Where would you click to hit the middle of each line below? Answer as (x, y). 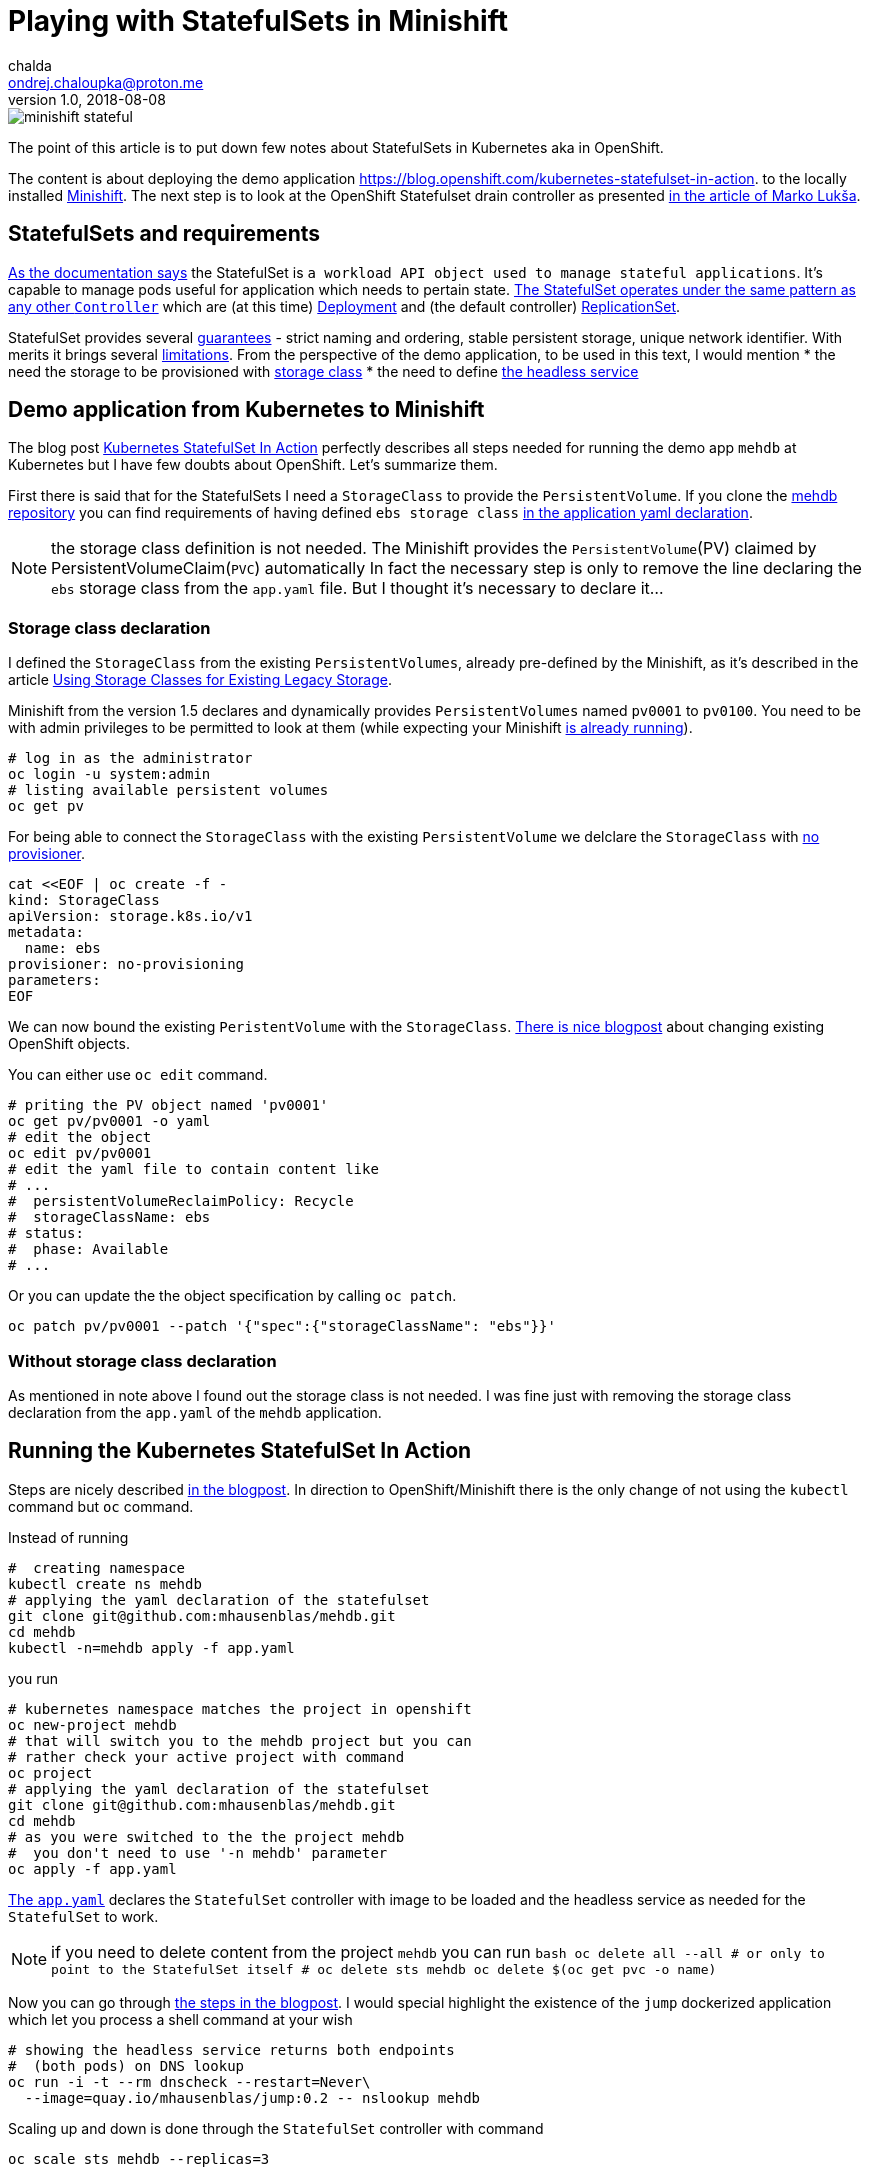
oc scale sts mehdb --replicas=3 (139, 2158)
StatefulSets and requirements (164, 234)
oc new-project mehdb (92, 1724)
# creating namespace (97, 1567)
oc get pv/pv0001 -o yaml (109, 1121)
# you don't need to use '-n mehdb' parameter (198, 1852)
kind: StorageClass (84, 900)
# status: (46, 1233)
